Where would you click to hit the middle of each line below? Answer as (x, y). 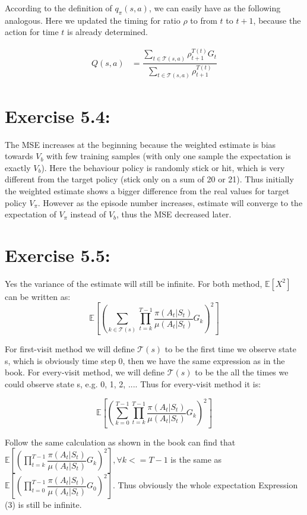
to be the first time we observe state (230, 349)
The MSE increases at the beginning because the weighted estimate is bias (140, 144)
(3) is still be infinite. (43, 505)
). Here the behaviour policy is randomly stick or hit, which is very (163, 167)
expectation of (31, 214)
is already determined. (107, 32)
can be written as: (38, 296)
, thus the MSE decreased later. (174, 214)
